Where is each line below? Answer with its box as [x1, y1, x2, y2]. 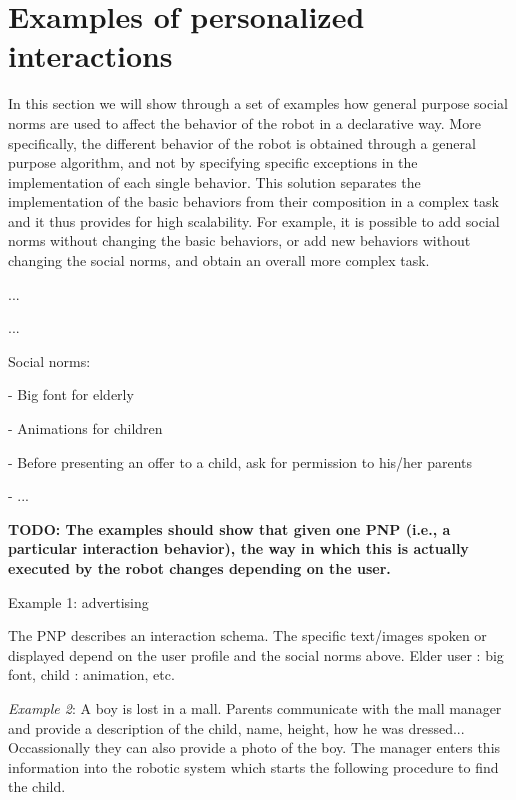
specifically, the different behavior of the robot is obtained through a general [8, 132, 476, 153]
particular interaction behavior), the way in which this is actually [8, 538, 469, 559]
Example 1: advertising [8, 591, 149, 612]
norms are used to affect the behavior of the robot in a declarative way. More [8, 112, 481, 133]
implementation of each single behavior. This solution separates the [8, 171, 421, 192]
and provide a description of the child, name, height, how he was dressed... [8, 717, 465, 738]
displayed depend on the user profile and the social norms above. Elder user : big [8, 644, 504, 665]
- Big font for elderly [8, 384, 134, 405]
